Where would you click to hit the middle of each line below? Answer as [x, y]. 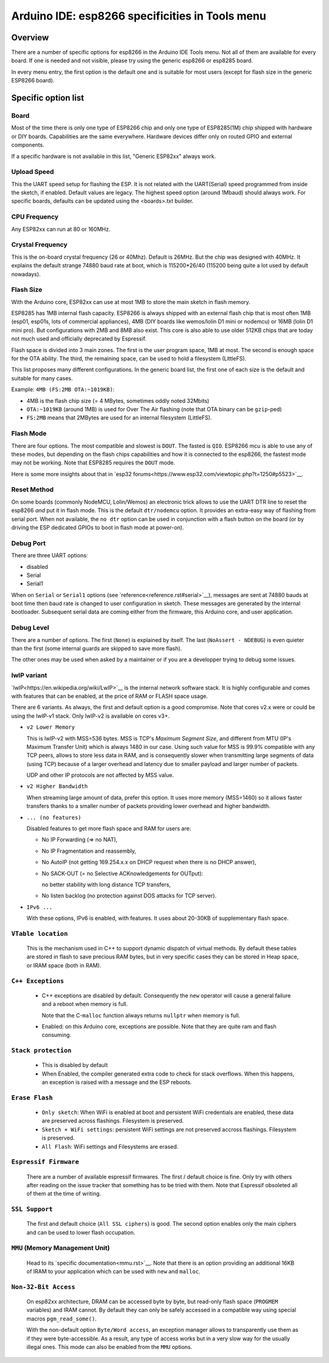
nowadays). [26, 274]
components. [28, 145]
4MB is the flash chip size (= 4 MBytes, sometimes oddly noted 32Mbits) [118, 400]
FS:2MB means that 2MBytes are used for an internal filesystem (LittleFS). [119, 418]
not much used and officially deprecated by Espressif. [79, 339]
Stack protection [41, 1051]
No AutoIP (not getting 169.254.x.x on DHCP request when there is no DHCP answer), [149, 862]
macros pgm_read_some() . [62, 1318]
